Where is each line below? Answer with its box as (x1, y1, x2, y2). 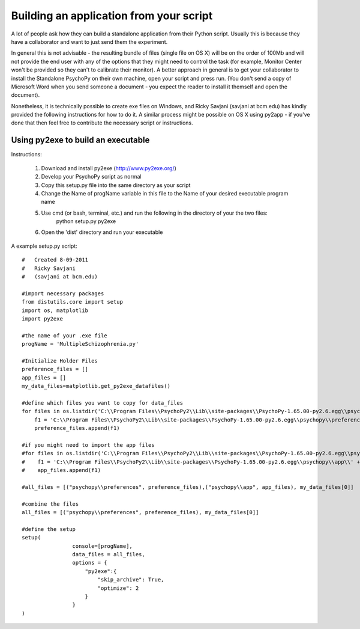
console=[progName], (72, 542, 133, 550)
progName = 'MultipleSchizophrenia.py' (22, 340, 139, 348)
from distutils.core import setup (22, 298, 123, 305)
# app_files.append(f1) (22, 467, 101, 474)
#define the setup (22, 526, 76, 532)
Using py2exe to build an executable (11, 135, 150, 146)
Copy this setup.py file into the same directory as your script (41, 181, 191, 189)
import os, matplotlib (22, 307, 89, 314)
